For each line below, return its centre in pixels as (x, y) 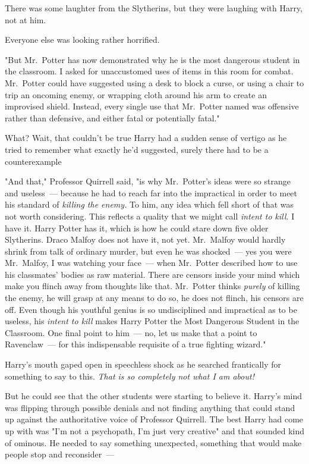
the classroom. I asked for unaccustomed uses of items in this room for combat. (149, 71)
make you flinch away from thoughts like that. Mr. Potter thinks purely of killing (152, 286)
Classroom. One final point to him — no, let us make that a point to (131, 332)
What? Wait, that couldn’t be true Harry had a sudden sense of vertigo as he (146, 138)
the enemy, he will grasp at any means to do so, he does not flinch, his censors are (154, 298)
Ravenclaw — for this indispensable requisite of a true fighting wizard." (135, 344)
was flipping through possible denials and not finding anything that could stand (150, 407)
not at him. (26, 19)
